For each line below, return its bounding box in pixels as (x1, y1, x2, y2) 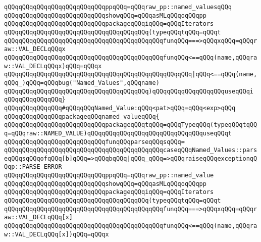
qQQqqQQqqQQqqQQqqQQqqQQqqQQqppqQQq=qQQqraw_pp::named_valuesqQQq (4, 4, 232, 11)
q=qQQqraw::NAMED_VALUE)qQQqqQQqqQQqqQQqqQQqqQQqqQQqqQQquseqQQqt (4, 129, 232, 137)
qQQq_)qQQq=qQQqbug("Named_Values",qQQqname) (4, 79, 160, 86)
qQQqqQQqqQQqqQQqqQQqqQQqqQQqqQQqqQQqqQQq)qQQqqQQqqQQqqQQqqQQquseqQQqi (4, 87, 253, 95)
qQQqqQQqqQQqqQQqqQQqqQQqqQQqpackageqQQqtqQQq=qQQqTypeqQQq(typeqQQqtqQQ (4, 121, 257, 129)
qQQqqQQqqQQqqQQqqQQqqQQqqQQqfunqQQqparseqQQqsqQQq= (4, 138, 185, 146)
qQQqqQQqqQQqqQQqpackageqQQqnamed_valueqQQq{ (4, 113, 160, 120)
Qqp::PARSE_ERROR (4, 163, 62, 171)
